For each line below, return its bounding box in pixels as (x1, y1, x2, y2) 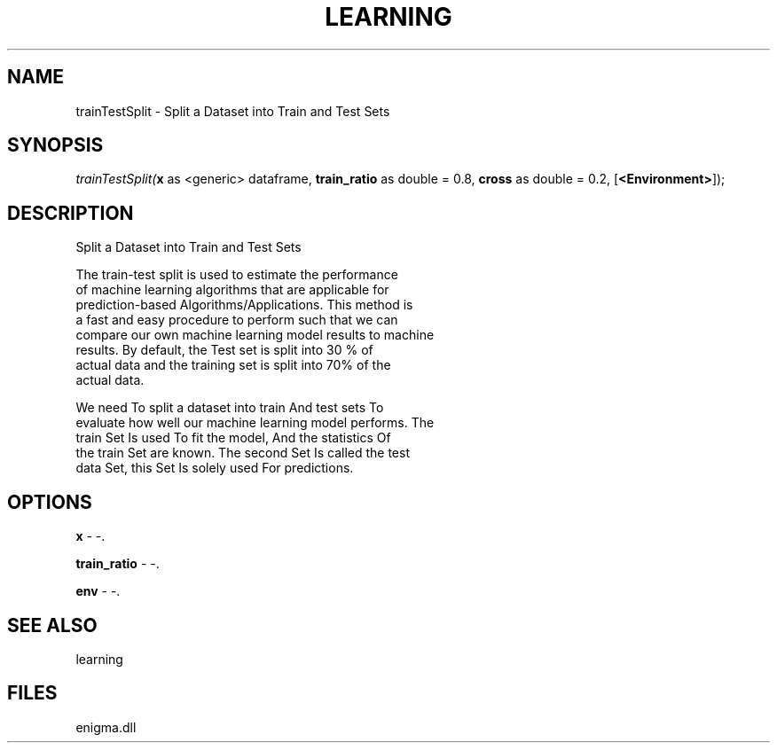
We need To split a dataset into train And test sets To (75, 400, 384, 416)
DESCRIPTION (7, 201, 134, 224)
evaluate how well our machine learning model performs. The (75, 415, 435, 431)
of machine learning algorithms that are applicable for (75, 282, 389, 298)
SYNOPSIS (7, 134, 104, 157)
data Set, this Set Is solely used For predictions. (75, 460, 354, 476)
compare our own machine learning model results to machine (75, 327, 435, 343)
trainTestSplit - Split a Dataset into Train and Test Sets (75, 103, 390, 119)
